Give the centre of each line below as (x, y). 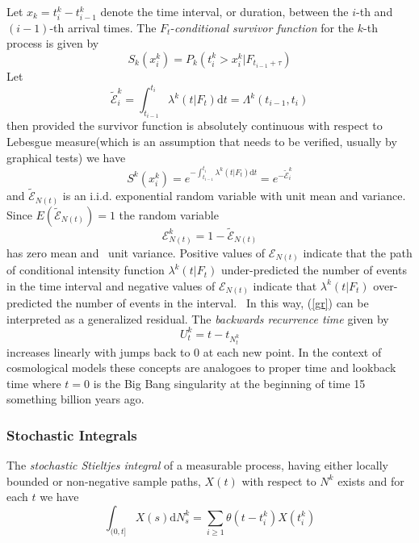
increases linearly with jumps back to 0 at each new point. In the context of (194, 351)
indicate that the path (358, 252)
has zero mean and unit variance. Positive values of (136, 252)
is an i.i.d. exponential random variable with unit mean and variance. (234, 196)
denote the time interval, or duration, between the (224, 11)
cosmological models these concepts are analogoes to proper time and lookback (201, 368)
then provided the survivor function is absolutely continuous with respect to (195, 125)
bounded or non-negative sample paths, (104, 480)
